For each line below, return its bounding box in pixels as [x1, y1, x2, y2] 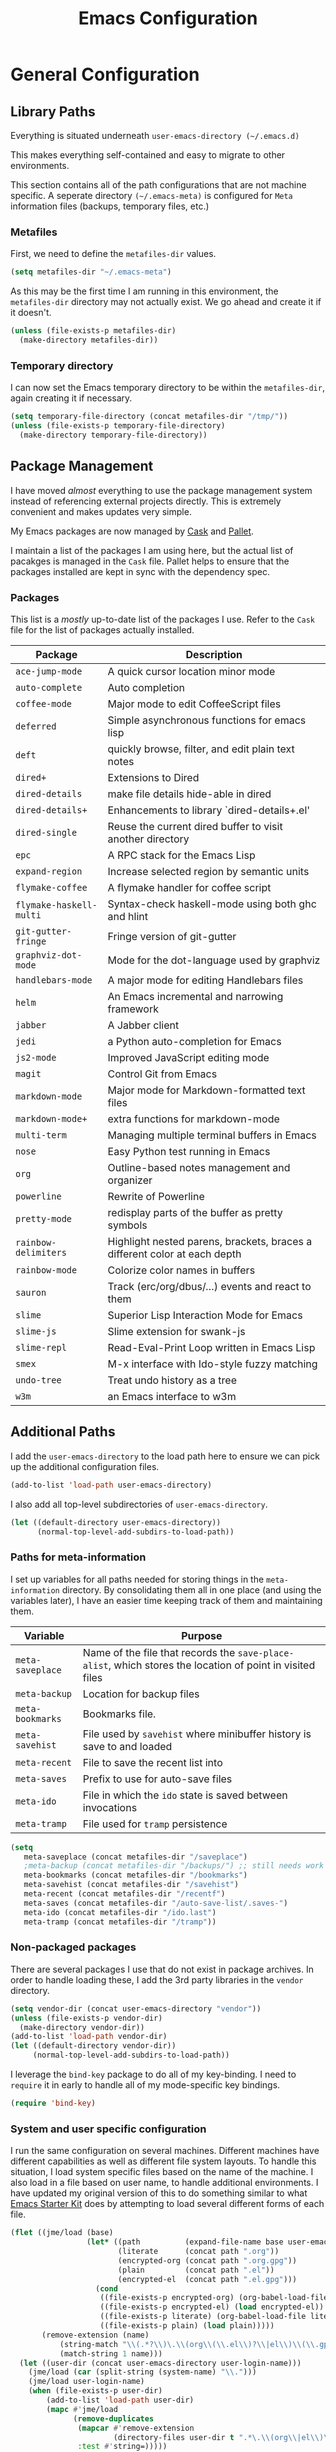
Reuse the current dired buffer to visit [107, 819, 283, 833]
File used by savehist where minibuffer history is [82, 1727, 312, 1741]
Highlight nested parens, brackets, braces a [107, 1234, 313, 1248]
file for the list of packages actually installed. [10, 623, 195, 636]
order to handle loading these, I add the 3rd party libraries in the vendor [10, 1973, 304, 1986]
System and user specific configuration [10, 2122, 207, 2136]
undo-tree [15, 1374, 62, 1386]
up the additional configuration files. [10, 1460, 160, 1472]
